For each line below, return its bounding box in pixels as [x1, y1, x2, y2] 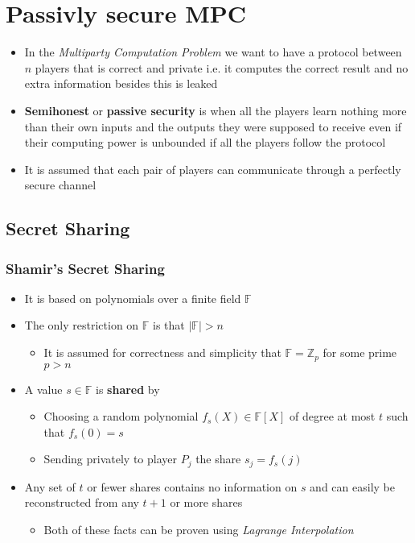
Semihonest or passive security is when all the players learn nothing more [24, 102, 407, 118]
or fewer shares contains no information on [87, 478, 298, 495]
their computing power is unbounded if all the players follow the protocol [24, 134, 386, 151]
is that [153, 317, 185, 334]
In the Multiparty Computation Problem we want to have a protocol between [24, 44, 402, 60]
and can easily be [310, 478, 395, 495]
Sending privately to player [43, 450, 177, 467]
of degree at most [290, 408, 376, 425]
